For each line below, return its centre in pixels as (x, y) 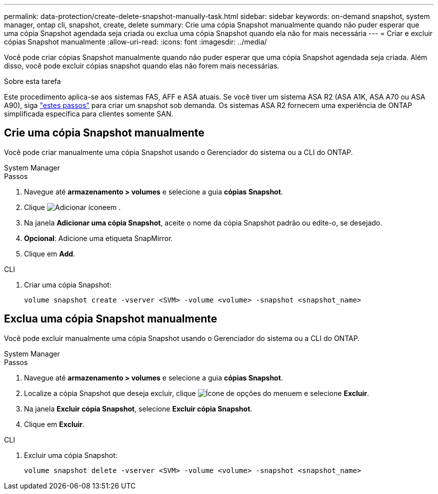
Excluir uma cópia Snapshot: (71, 455)
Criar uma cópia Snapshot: (68, 284)
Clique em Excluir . (54, 424)
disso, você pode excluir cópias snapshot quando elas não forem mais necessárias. (142, 66)
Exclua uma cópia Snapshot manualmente (111, 319)
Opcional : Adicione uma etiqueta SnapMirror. (98, 238)
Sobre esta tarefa (32, 81)
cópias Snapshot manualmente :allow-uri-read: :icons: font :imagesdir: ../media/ (135, 42)
